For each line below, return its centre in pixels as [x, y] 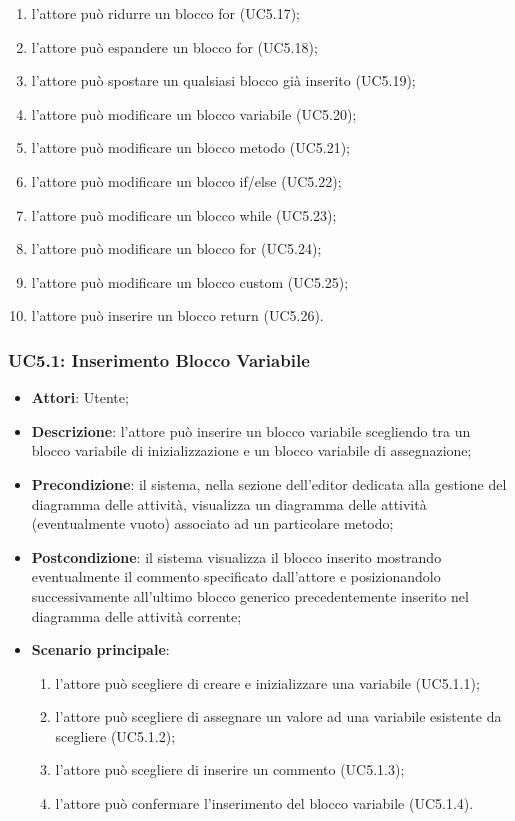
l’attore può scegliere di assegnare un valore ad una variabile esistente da [278, 716]
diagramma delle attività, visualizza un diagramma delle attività [229, 503]
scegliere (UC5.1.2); [115, 735]
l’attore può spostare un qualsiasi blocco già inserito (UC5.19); [223, 80]
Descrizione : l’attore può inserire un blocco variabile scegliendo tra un [251, 430]
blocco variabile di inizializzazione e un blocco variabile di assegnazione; [251, 450]
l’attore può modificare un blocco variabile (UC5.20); [194, 113]
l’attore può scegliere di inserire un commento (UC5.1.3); [230, 769]
